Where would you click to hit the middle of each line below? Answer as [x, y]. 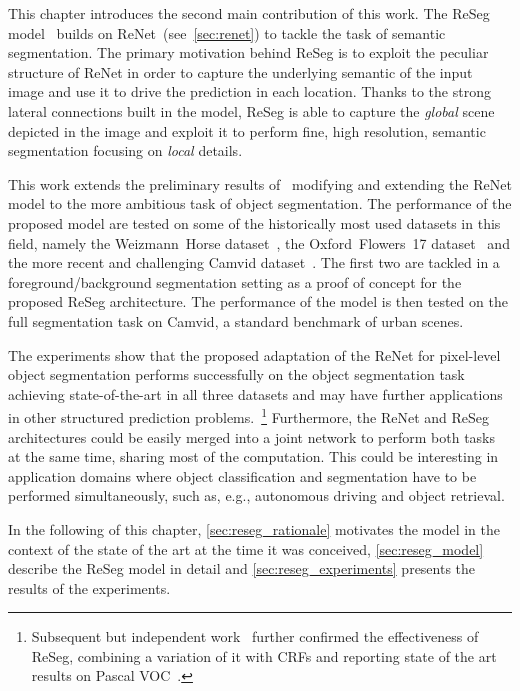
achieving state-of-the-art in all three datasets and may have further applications [255, 393]
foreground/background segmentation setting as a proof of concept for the [235, 281]
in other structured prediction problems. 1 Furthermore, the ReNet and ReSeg [248, 415]
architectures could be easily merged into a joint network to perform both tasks [252, 436]
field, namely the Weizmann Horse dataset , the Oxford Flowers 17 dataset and [259, 242]
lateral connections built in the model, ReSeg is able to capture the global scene [251, 110]
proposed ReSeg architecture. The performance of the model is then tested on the [258, 301]
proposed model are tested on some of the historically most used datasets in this [254, 222]
